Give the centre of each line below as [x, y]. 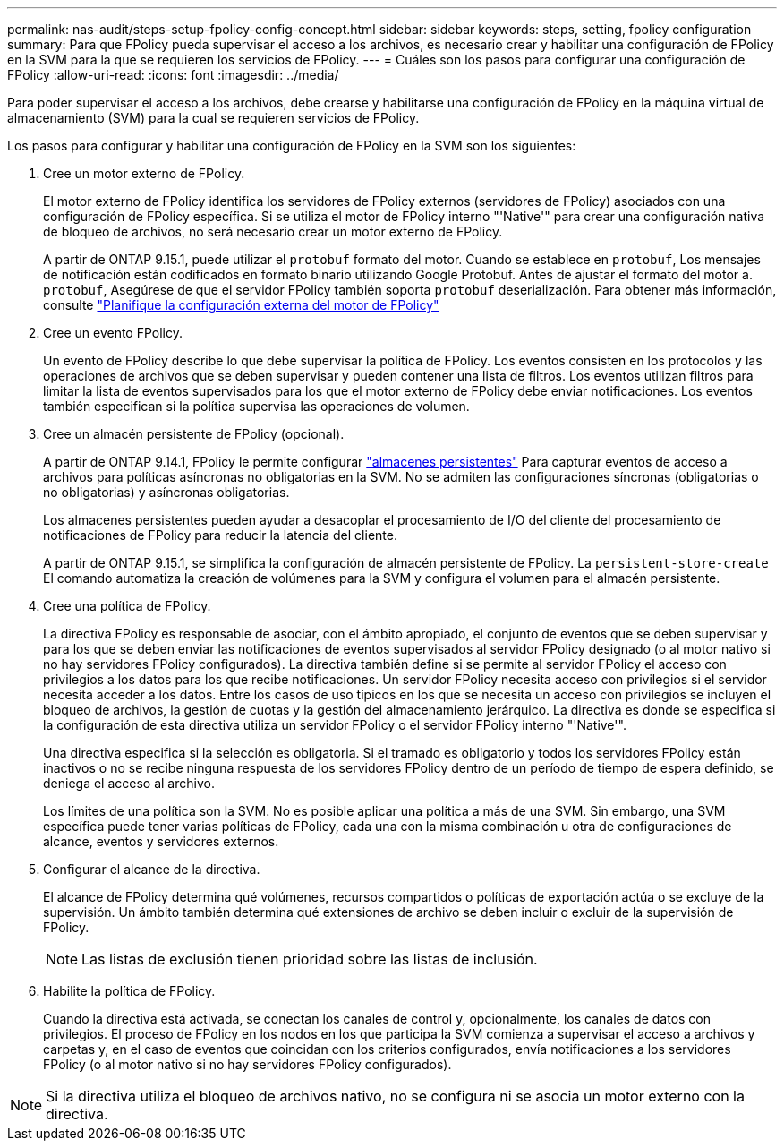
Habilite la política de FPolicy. [129, 991]
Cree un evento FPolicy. [113, 333]
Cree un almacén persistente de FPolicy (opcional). [194, 434]
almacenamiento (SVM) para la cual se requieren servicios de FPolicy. [213, 118]
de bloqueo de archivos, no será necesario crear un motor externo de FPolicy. [273, 231]
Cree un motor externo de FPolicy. [144, 173]
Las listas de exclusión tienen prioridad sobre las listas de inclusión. [310, 959]
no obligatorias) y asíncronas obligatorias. [166, 492]
